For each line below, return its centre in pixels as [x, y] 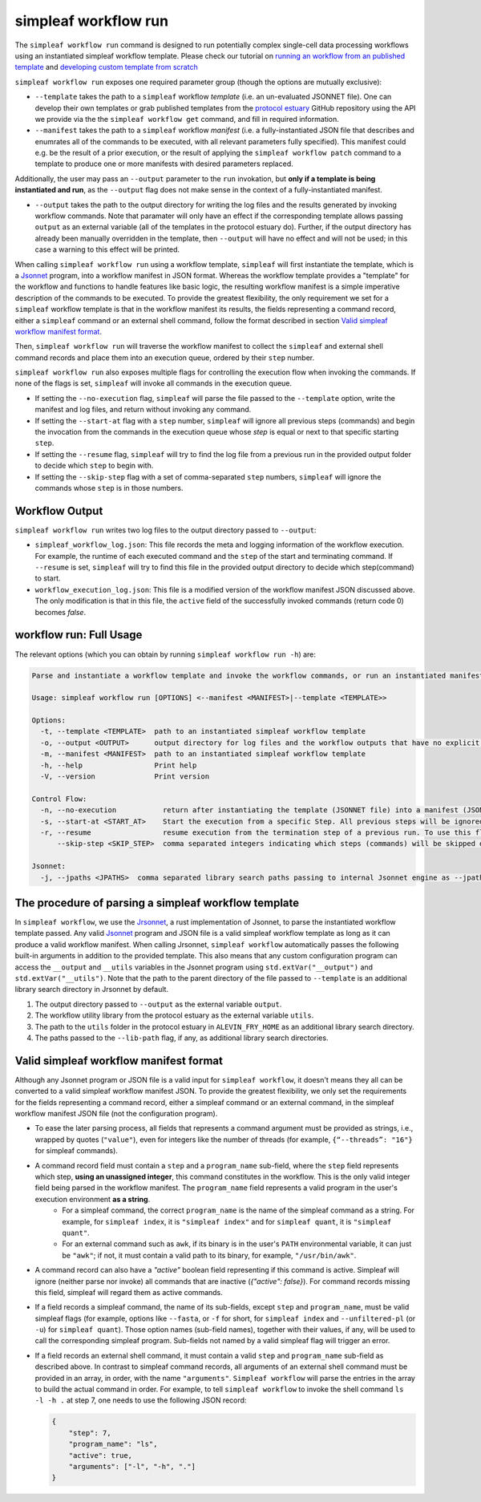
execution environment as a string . [93, 1199]
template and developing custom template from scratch [106, 67]
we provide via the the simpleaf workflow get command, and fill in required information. [187, 119]
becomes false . [61, 612]
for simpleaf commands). [76, 1151]
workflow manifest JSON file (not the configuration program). [116, 1114]
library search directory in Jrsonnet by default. [91, 990]
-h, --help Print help [119, 765]
